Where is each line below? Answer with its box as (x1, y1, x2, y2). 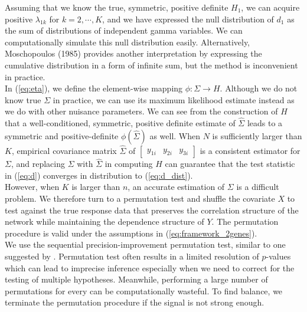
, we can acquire (241, 1, 300, 13)
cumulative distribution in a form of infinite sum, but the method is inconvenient (5, 58, 298, 71)
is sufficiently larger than (212, 129, 302, 142)
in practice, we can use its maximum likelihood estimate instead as (53, 93, 295, 106)
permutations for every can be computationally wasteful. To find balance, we (5, 284, 283, 297)
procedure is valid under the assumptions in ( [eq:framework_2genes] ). (5, 226, 257, 239)
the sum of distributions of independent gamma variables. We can (5, 24, 243, 37)
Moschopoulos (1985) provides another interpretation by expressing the (5, 47, 262, 60)
